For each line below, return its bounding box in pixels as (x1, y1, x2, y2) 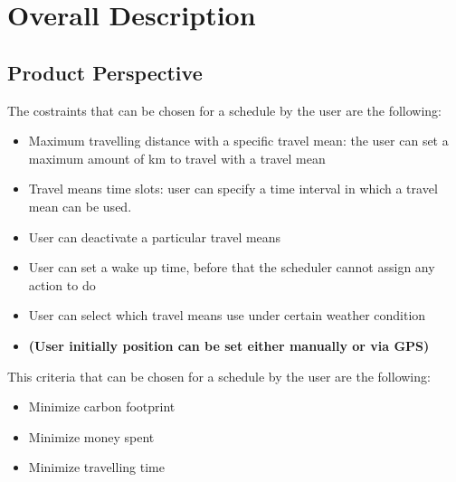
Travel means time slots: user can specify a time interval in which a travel (28, 179, 438, 198)
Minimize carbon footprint (28, 397, 176, 416)
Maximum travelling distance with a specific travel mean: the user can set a (28, 131, 449, 150)
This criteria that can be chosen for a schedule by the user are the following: (7, 366, 431, 385)
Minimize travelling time (28, 458, 165, 477)
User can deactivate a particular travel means (28, 227, 281, 246)
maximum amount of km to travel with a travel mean (28, 148, 326, 167)
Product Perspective (7, 58, 203, 86)
